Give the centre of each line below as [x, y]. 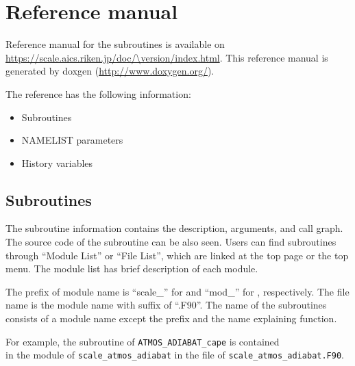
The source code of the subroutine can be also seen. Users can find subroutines [171, 242]
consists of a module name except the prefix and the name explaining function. [171, 318]
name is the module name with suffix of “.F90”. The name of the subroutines [166, 305]
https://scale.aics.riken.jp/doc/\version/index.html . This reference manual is [167, 57]
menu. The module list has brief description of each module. [132, 269]
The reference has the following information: [98, 93]
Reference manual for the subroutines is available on [115, 44]
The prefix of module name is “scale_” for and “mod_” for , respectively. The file [177, 291]
